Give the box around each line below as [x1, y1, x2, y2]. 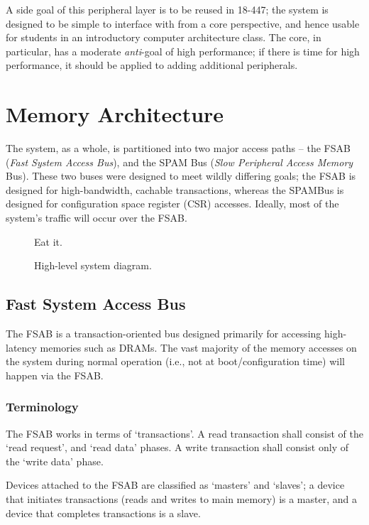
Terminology [6, 398, 79, 416]
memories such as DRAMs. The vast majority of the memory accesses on [40, 340, 357, 354]
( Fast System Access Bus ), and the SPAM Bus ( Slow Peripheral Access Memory [6, 154, 353, 169]
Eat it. [34, 234, 62, 249]
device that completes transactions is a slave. [6, 505, 201, 520]
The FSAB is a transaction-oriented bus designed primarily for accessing [6, 326, 321, 341]
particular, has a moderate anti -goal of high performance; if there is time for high [6, 43, 360, 58]
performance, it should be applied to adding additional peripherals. [6, 58, 298, 72]
